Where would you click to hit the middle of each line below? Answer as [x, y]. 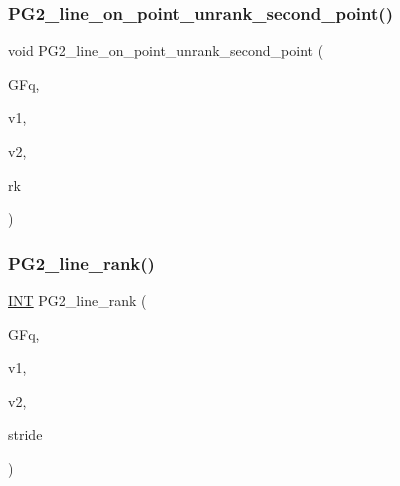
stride [25, 434]
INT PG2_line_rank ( [77, 300]
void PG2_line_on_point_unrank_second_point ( [166, 50]
